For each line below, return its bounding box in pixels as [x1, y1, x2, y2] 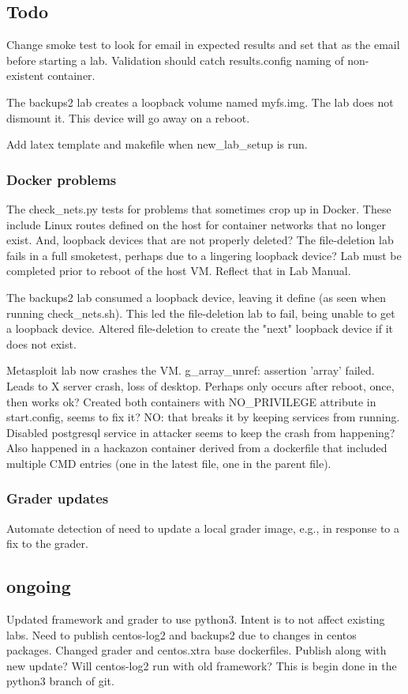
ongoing [6, 574, 71, 598]
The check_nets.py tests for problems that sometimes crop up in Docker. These [6, 200, 391, 217]
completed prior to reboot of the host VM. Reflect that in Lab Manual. [6, 262, 351, 279]
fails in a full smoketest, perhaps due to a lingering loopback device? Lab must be [6, 247, 402, 263]
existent [6, 67, 44, 84]
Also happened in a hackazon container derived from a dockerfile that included [6, 439, 387, 456]
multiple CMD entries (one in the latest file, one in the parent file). [6, 454, 331, 471]
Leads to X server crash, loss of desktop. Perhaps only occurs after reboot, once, [6, 377, 395, 394]
